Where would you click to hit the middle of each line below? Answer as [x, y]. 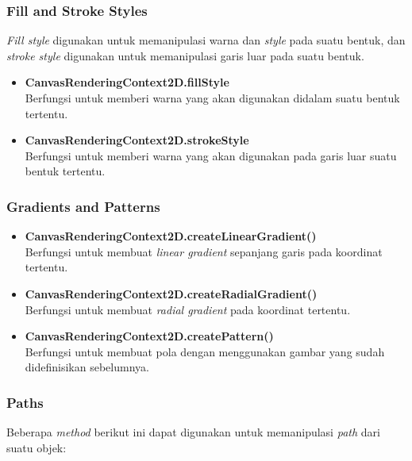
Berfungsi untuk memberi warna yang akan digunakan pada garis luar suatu [211, 155]
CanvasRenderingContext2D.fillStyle [127, 82]
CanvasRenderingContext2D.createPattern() [149, 336]
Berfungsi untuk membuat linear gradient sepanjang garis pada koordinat [204, 251]
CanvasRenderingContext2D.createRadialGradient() [171, 293]
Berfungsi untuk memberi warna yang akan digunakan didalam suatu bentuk [212, 98]
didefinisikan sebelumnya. [87, 367]
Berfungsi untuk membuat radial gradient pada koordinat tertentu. [188, 309]
